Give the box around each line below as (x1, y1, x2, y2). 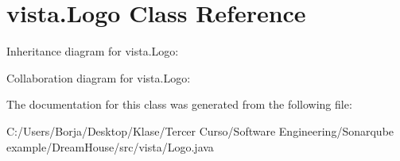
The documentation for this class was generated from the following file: (6, 96, 352, 113)
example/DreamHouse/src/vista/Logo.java (6, 138, 214, 155)
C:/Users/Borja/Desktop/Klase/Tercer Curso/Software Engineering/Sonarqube (6, 122, 394, 139)
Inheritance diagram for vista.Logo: (6, 43, 179, 59)
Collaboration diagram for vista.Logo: (6, 69, 191, 86)
